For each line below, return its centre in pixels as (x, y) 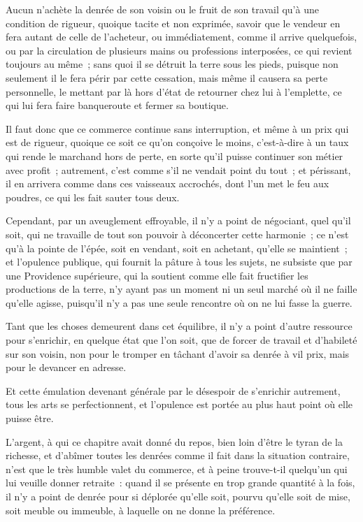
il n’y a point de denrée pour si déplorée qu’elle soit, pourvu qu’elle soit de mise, (178, 496)
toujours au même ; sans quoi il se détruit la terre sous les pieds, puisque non (172, 64)
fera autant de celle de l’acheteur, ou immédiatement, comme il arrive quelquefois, (181, 37)
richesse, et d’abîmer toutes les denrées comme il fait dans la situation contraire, (178, 455)
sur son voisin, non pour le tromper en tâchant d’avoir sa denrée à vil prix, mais (178, 353)
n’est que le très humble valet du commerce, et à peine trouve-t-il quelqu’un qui (177, 469)
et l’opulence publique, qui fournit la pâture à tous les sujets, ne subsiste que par (179, 262)
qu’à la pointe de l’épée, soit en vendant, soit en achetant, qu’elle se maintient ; (177, 248)
